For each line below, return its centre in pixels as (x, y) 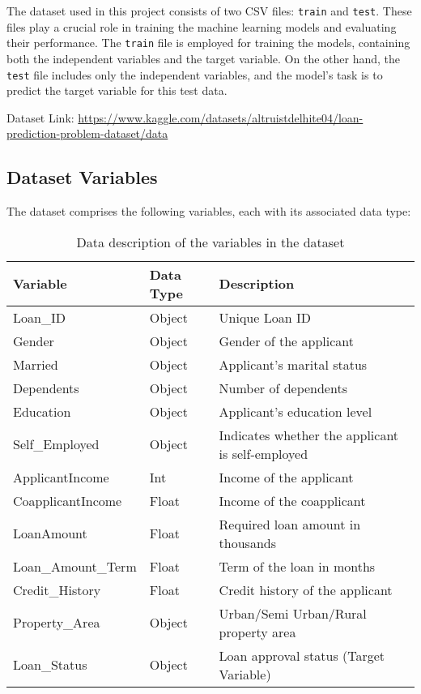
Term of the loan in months (297, 566)
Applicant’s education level (296, 411)
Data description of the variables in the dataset (210, 242)
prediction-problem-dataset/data (87, 133)
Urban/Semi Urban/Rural (293, 613)
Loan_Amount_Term (75, 566)
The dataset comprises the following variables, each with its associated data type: (209, 211)
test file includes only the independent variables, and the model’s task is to (195, 74)
